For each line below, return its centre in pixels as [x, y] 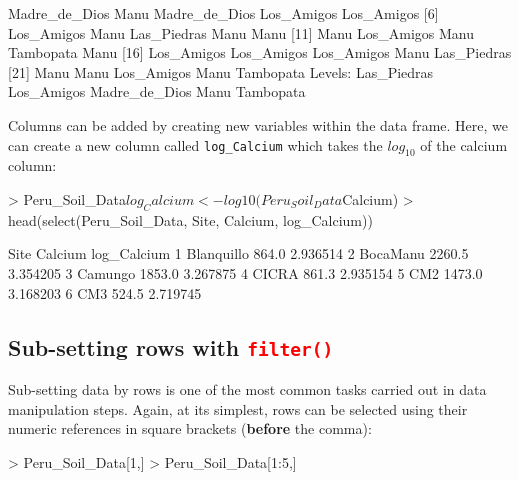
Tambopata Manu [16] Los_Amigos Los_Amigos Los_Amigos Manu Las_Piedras [260, 52]
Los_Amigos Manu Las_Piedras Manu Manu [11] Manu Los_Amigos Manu [241, 32]
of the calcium [464, 144]
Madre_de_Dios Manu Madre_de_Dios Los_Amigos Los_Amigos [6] [223, 13]
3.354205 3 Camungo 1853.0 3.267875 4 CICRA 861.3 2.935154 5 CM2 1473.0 [245, 272]
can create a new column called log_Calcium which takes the [195, 144]
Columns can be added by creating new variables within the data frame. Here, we [258, 124]
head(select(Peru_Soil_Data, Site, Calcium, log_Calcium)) [190, 219]
